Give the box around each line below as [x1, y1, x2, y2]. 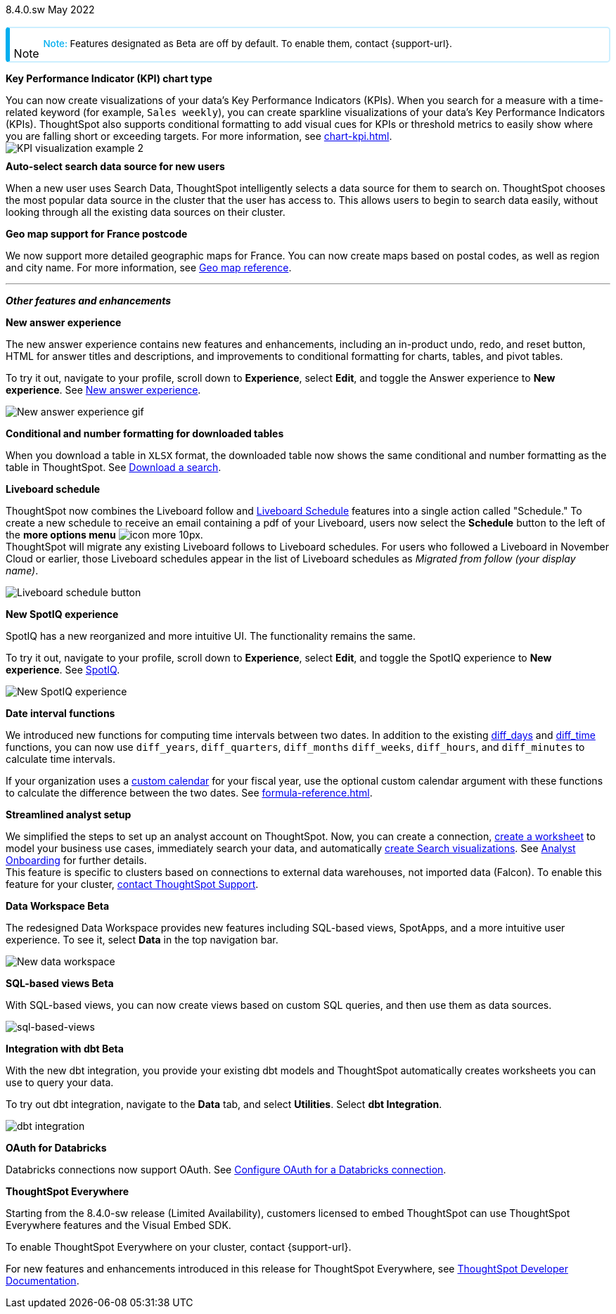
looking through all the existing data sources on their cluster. [6, 206, 285, 218]
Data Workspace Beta [6, 900, 110, 912]
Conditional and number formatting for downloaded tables [6, 427, 284, 439]
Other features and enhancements [6, 295, 172, 307]
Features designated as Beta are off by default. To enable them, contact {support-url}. [70, 38, 452, 49]
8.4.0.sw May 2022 [6, 4, 95, 15]
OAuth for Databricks [6, 1142, 107, 1154]
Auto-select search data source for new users [6, 160, 225, 172]
